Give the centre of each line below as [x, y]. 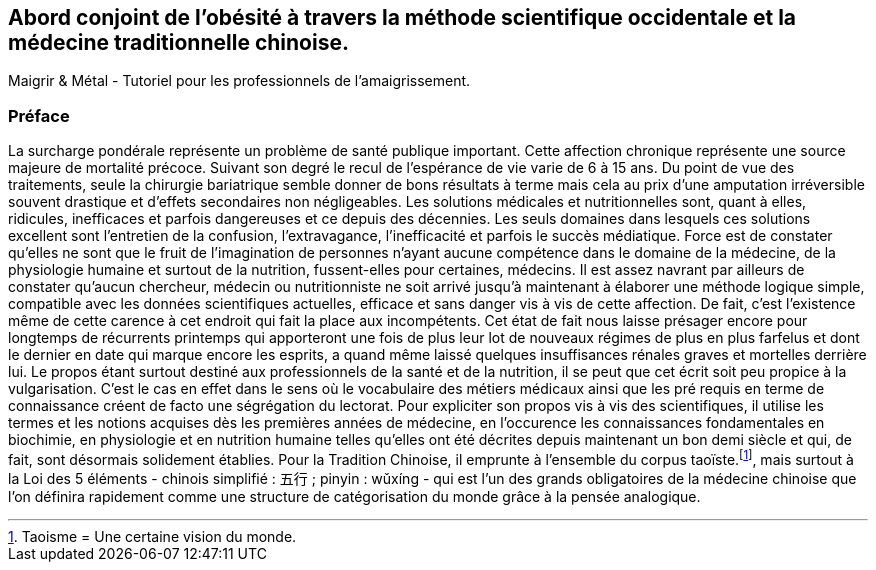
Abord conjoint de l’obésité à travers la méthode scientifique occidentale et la [402, 17]
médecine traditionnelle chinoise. [178, 42]
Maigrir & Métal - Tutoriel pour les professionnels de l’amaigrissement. [239, 81]
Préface [39, 115]
